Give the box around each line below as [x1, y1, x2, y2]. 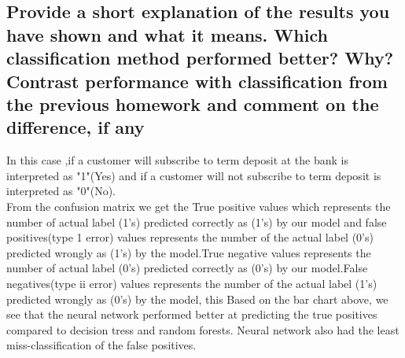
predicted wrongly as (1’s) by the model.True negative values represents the [6, 244, 371, 260]
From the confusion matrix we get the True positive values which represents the [6, 197, 391, 214]
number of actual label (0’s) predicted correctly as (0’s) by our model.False [6, 260, 368, 276]
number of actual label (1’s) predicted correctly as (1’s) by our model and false [6, 213, 387, 230]
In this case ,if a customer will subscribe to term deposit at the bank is [6, 152, 349, 168]
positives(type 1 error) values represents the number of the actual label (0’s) [6, 229, 374, 245]
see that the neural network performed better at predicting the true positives [6, 306, 377, 323]
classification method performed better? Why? [6, 46, 394, 70]
